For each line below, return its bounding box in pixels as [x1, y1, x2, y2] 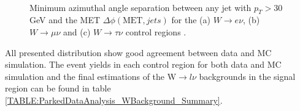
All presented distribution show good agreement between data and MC [5, 46, 272, 59]
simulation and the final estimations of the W [5, 70, 177, 82]
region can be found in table [5, 82, 111, 95]
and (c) [63, 25, 91, 38]
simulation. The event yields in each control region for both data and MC [5, 58, 282, 71]
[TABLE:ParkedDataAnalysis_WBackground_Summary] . [5, 93, 223, 106]
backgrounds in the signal [199, 70, 296, 82]
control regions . [125, 25, 187, 38]
